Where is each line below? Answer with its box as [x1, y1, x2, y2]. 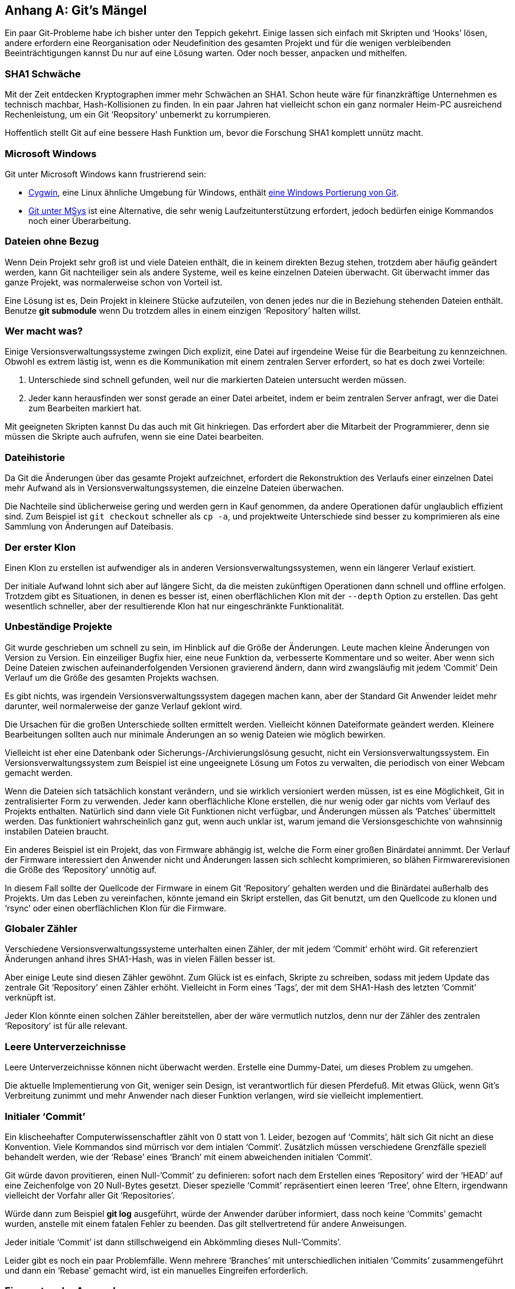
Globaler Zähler [5, 923, 77, 935]
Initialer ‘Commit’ [5, 1110, 86, 1122]
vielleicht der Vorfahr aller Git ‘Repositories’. [5, 1190, 175, 1200]
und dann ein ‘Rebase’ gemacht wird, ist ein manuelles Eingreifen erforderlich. [5, 1265, 308, 1275]
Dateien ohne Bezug [5, 235, 99, 248]
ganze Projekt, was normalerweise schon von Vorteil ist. [5, 277, 223, 287]
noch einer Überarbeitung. [28, 215, 131, 226]
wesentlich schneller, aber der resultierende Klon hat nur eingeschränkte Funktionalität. [5, 600, 344, 611]
